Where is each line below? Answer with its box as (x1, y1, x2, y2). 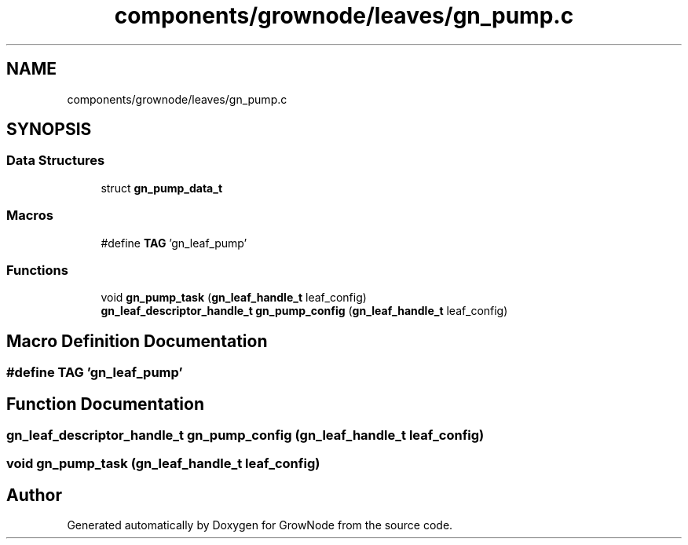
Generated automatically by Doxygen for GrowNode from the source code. (67, 518, 453, 532)
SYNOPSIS (6, 119, 92, 140)
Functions (6, 262, 68, 278)
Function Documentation (6, 393, 204, 414)
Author (6, 485, 62, 505)
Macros (6, 207, 53, 224)
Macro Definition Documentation (6, 331, 268, 351)
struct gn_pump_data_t (101, 181, 223, 195)
